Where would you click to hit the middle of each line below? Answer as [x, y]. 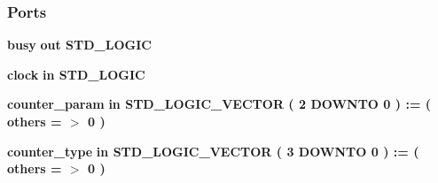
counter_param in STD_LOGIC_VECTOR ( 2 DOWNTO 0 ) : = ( [219, 104]
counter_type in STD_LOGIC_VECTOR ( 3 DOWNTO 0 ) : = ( [213, 151]
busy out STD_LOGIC [79, 45]
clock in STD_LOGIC [76, 74]
